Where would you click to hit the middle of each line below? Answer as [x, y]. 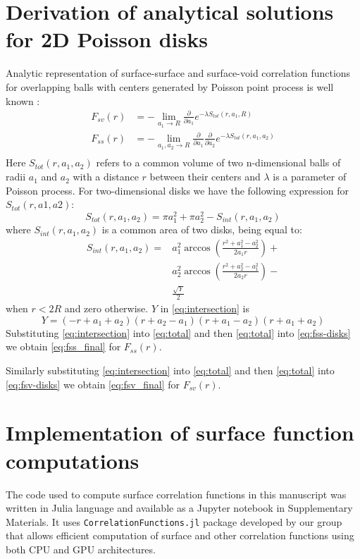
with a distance [106, 177]
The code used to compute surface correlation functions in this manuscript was [176, 494]
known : [23, 100]
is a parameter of [310, 177]
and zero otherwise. [106, 308]
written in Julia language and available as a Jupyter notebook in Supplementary [179, 508]
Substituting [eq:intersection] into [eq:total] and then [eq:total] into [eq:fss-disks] [178, 332]
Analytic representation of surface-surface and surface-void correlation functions [178, 73]
